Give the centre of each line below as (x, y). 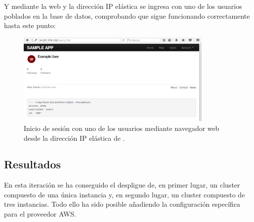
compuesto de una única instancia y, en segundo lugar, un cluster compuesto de (125, 194)
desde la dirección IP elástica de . (74, 138)
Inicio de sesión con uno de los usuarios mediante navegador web (122, 128)
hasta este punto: (30, 25)
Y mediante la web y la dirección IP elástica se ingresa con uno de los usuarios (123, 6)
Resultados (32, 164)
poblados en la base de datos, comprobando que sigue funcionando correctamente (127, 16)
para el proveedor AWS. (40, 214)
